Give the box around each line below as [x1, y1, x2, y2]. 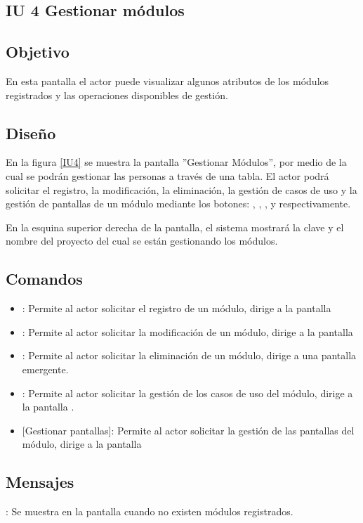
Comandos [6, 268, 83, 290]
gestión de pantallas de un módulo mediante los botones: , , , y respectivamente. [6, 196, 351, 211]
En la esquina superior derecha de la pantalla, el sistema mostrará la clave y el [6, 219, 344, 234]
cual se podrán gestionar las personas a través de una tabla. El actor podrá [6, 168, 329, 183]
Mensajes [6, 471, 74, 493]
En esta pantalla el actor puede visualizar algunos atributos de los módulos [6, 73, 329, 88]
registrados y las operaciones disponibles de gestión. [6, 87, 228, 102]
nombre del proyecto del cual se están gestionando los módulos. [6, 233, 278, 248]
